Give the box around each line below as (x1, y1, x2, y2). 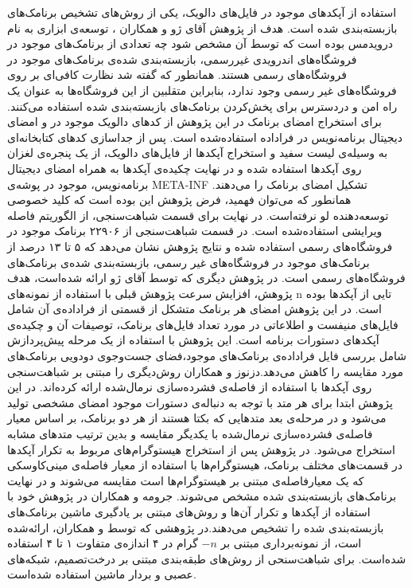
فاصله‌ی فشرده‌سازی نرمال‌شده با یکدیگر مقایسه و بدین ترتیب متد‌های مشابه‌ (7, 425, 373, 442)
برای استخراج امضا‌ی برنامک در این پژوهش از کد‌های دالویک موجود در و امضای (7, 113, 382, 130)
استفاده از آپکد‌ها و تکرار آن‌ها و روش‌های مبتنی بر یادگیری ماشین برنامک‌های (7, 504, 371, 519)
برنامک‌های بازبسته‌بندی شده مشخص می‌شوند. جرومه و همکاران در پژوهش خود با (7, 488, 397, 504)
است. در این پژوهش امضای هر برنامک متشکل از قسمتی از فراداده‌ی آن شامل (7, 300, 382, 317)
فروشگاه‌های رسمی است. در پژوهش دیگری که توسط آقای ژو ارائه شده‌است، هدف (7, 269, 406, 286)
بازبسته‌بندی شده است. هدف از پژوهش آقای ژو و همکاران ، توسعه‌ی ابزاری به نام (7, 19, 398, 36)
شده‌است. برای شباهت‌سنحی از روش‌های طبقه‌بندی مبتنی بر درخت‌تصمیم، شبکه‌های (7, 550, 406, 566)
